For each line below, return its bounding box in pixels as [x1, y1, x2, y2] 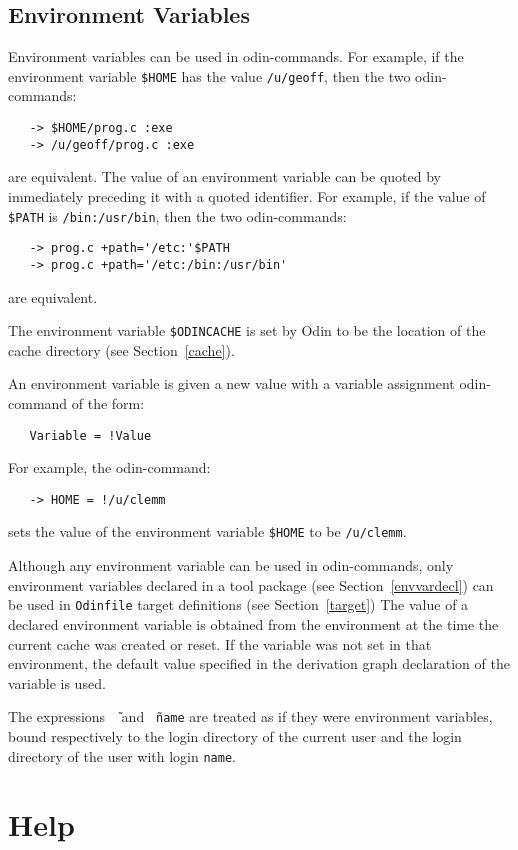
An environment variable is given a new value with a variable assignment [8, 373, 455, 394]
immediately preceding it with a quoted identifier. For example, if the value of [8, 185, 486, 206]
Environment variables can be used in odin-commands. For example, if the [8, 46, 464, 67]
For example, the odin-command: [8, 457, 211, 478]
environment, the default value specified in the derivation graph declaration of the [8, 653, 510, 674]
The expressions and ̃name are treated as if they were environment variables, [8, 706, 493, 727]
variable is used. [8, 672, 106, 693]
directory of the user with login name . [8, 745, 236, 766]
